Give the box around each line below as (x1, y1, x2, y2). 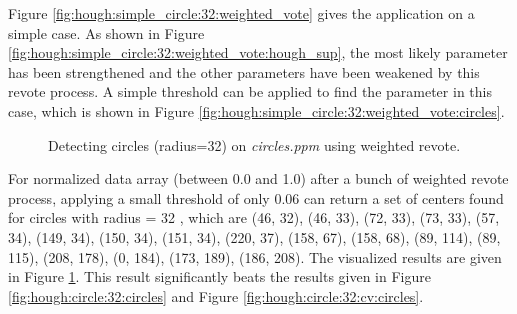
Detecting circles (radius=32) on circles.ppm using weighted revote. (48, 134, 461, 155)
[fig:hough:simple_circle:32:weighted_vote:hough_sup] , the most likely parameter (8, 42, 508, 63)
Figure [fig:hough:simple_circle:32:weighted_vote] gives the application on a (8, 3, 475, 23)
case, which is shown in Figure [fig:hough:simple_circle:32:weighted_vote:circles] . (8, 100, 505, 121)
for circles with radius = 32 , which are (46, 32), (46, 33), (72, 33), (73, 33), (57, (8, 207, 500, 228)
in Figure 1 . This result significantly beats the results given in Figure (8, 266, 431, 287)
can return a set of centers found (303, 187, 504, 208)
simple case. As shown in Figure (8, 22, 205, 43)
